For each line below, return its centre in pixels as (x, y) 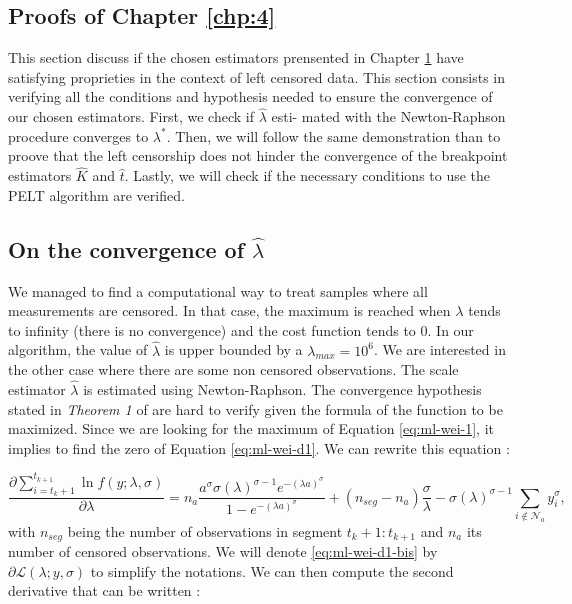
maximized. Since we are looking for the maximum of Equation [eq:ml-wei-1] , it (251, 428)
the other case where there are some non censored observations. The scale (233, 369)
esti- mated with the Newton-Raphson (388, 116)
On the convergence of (126, 248)
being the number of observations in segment (205, 530)
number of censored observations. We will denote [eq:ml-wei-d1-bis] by (223, 551)
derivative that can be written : (104, 590)
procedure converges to (78, 135)
